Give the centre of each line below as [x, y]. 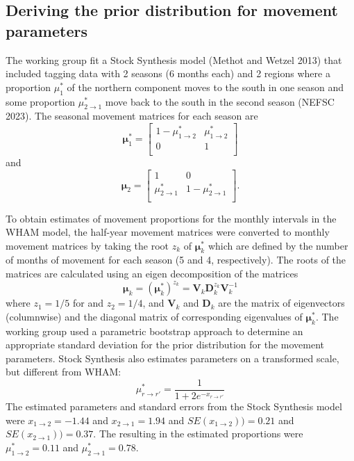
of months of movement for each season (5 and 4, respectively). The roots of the [176, 260]
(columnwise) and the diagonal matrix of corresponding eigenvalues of [154, 316]
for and [88, 303]
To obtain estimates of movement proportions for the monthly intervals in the [171, 218]
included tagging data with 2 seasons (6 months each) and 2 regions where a [168, 73]
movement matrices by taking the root [87, 245]
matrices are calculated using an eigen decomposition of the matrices [152, 274]
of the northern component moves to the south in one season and [205, 87]
